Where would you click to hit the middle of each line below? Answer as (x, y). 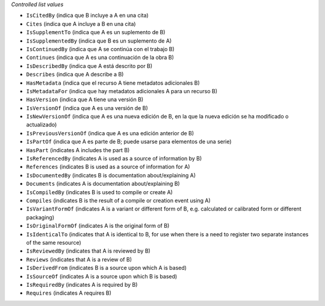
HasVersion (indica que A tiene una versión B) (85, 100)
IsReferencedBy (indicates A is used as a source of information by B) (114, 159)
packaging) (40, 217)
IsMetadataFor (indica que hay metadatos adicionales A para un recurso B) (122, 91)
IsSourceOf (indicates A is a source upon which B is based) (102, 276)
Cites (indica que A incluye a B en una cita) (81, 23)
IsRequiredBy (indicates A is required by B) (82, 284)
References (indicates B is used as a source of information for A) (108, 167)
